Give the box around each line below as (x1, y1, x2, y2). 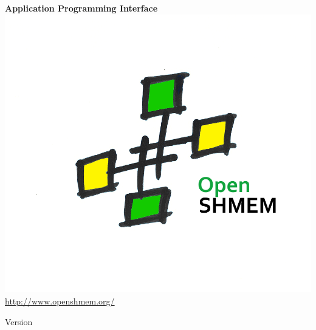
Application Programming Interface (5, 2, 158, 14)
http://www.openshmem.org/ (5, 294, 115, 307)
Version (5, 315, 33, 328)
